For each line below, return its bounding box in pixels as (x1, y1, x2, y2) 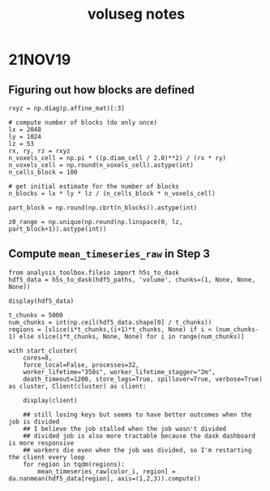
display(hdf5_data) (8, 297, 75, 305)
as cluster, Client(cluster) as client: (8, 382, 148, 390)
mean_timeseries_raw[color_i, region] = (37, 467, 176, 476)
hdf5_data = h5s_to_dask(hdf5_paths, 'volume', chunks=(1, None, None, (8, 275, 255, 284)
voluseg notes (87, 5, 186, 24)
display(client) (23, 396, 79, 404)
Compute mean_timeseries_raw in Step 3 (8, 247, 211, 261)
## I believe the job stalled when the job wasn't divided (23, 424, 227, 433)
